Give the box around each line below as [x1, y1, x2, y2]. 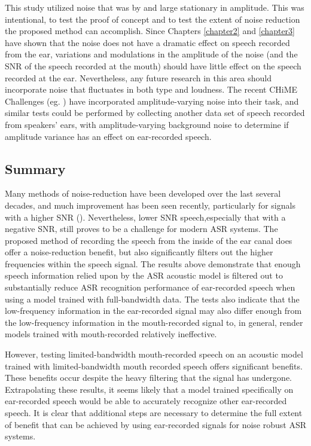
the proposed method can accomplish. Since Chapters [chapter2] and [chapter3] [5, 25, 295, 37]
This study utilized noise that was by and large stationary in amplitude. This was [5, 1, 304, 13]
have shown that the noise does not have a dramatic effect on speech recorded [5, 36, 290, 48]
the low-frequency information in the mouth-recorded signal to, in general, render [5, 316, 303, 328]
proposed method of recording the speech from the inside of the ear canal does [5, 234, 292, 246]
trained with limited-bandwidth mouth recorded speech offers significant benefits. [5, 359, 303, 372]
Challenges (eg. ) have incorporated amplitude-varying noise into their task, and [5, 94, 299, 107]
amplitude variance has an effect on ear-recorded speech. [5, 130, 212, 142]
